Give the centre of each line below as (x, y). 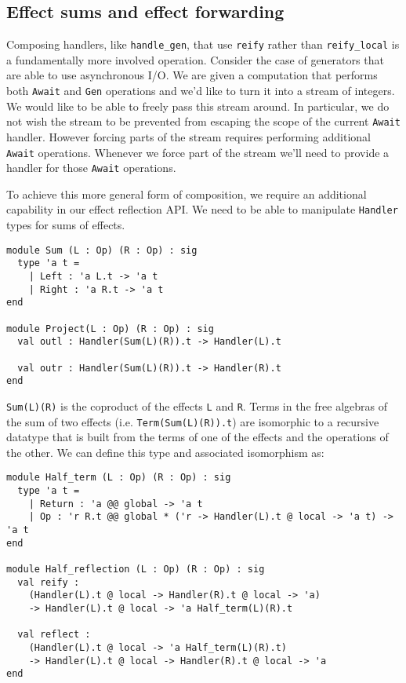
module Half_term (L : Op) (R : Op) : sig (119, 478)
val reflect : (54, 635)
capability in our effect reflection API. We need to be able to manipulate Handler (202, 209)
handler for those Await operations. (91, 168)
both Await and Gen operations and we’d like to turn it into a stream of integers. (201, 91)
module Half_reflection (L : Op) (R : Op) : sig (136, 570)
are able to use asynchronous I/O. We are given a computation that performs (192, 75)
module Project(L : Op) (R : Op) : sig (110, 329)
